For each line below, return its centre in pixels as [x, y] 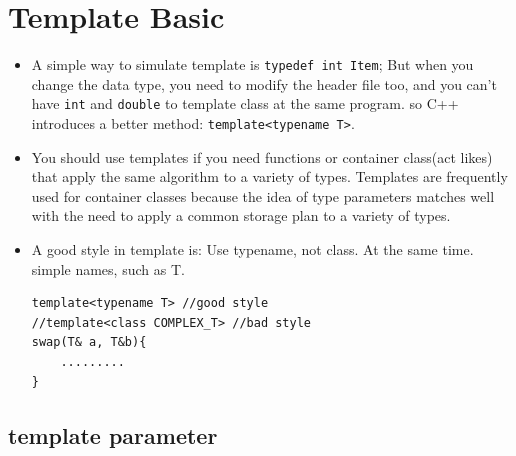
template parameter [113, 434]
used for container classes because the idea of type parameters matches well [263, 195]
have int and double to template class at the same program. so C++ [245, 103]
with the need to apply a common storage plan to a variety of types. [241, 215]
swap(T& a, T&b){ [89, 342]
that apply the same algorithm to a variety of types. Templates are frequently [269, 176]
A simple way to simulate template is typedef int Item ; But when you [252, 64]
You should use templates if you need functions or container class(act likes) [262, 156]
